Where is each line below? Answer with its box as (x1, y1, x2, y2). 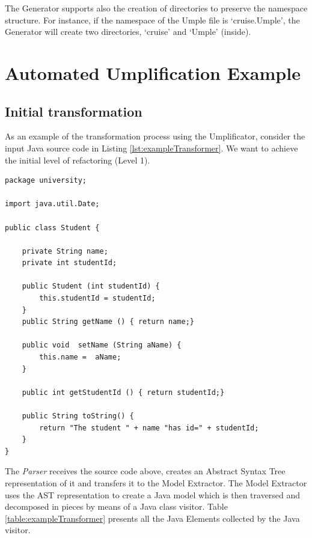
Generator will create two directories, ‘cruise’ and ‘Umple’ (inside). (5, 25, 251, 38)
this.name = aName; (39, 353, 121, 362)
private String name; (22, 246, 108, 255)
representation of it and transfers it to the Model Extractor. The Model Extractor (5, 476, 307, 489)
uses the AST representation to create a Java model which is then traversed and (5, 488, 301, 501)
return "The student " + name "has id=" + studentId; (39, 423, 259, 432)
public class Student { (5, 223, 100, 232)
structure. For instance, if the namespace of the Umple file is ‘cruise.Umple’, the (5, 13, 300, 26)
